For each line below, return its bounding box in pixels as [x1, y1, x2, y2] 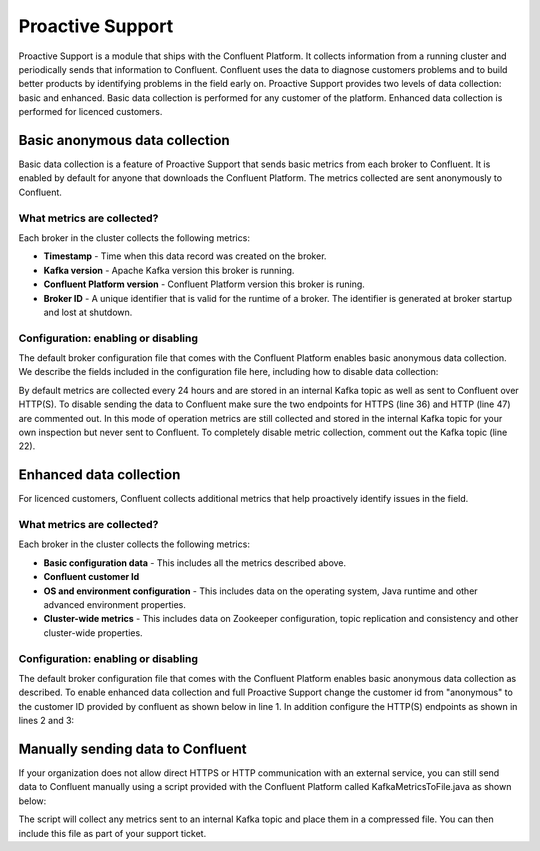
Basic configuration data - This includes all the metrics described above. [43, 556, 347, 569]
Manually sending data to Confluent [18, 740, 247, 757]
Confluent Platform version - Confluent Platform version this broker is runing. [43, 278, 365, 290]
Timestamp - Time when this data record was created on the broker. [43, 250, 327, 262]
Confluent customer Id [43, 571, 140, 583]
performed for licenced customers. [18, 106, 163, 118]
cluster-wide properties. [43, 626, 144, 639]
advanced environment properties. [43, 598, 187, 610]
